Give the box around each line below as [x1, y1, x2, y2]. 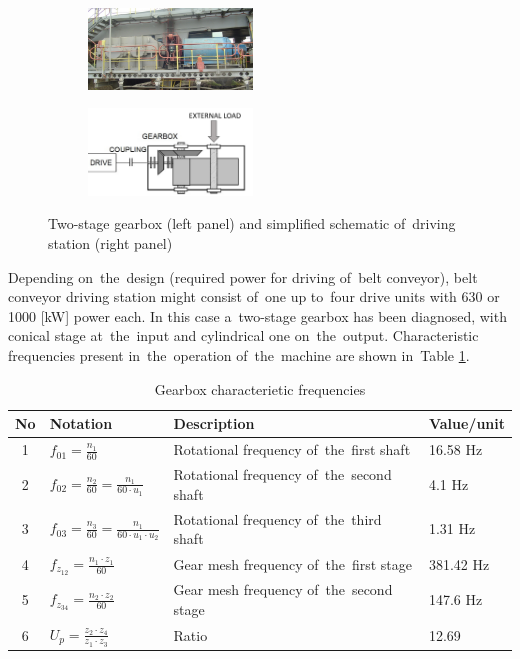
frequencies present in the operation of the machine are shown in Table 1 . [8, 345, 470, 366]
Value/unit [428, 413, 505, 434]
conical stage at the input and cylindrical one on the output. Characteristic [8, 325, 479, 346]
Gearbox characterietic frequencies [154, 378, 366, 399]
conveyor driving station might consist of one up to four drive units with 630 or [8, 286, 500, 307]
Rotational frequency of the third [173, 508, 382, 529]
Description [173, 413, 255, 434]
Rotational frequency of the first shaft [173, 439, 411, 460]
